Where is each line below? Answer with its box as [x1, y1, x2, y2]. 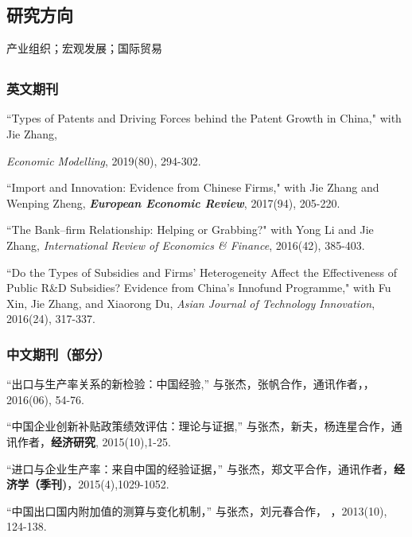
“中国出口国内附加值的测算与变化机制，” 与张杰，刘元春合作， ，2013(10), [6, 502, 387, 519]
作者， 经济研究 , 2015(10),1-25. [17, 434, 171, 450]
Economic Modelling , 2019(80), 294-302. [6, 152, 201, 169]
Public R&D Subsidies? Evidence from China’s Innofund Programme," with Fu [6, 279, 391, 296]
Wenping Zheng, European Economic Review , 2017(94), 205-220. [6, 194, 340, 211]
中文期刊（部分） [6, 344, 111, 364]
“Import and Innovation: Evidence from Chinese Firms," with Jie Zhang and [6, 179, 379, 196]
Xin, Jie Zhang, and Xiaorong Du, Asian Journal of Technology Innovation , [6, 294, 375, 311]
